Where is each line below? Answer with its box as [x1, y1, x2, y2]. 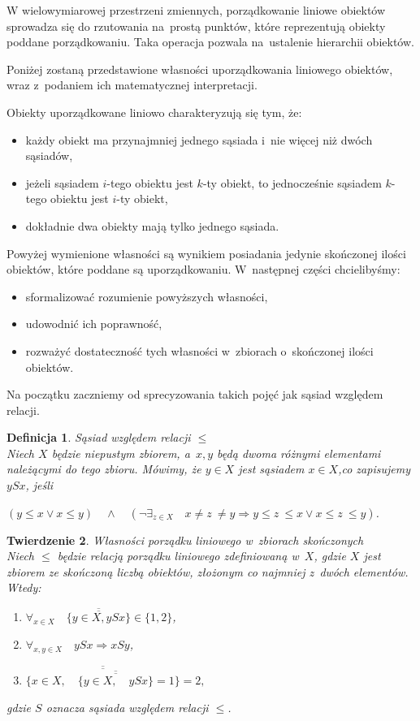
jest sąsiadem [238, 460, 305, 477]
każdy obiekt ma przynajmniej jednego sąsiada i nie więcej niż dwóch [25, 131, 373, 148]
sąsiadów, [25, 147, 73, 164]
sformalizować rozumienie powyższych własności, [25, 287, 268, 304]
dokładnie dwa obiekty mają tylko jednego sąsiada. [25, 217, 279, 234]
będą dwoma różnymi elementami [217, 444, 381, 461]
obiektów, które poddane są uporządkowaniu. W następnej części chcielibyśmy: [6, 261, 401, 278]
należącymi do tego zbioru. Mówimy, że [6, 460, 201, 477]
